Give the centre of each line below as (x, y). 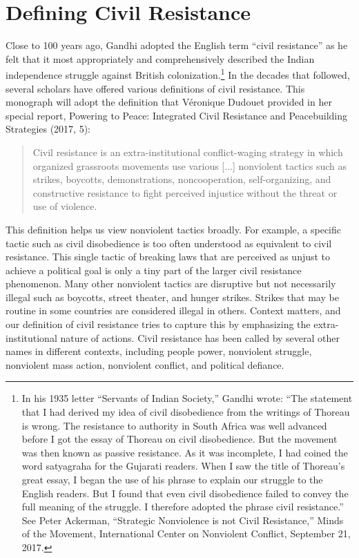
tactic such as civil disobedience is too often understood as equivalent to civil (169, 243)
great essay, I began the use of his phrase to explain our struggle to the (172, 479)
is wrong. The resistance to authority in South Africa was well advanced (174, 425)
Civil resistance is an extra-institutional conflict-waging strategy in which (188, 152)
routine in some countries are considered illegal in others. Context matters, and (173, 310)
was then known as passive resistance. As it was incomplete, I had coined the (185, 452)
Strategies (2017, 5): (48, 129)
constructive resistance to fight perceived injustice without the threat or (185, 192)
